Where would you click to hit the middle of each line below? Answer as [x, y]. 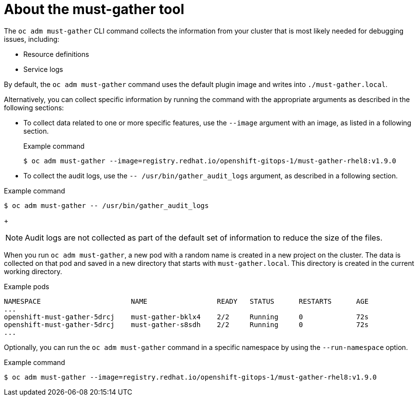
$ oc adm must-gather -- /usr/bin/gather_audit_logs [106, 205]
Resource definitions [56, 54]
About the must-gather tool [94, 9]
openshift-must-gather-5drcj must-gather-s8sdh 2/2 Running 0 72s [186, 324]
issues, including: [32, 39]
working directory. [33, 271]
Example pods [27, 286]
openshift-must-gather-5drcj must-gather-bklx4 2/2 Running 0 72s [186, 317]
